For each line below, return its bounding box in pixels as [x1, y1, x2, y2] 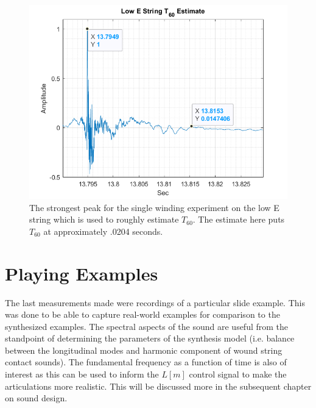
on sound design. [5, 392, 68, 404]
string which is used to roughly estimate [29, 213, 179, 226]
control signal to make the [189, 368, 287, 381]
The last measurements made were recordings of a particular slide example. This [5, 296, 305, 309]
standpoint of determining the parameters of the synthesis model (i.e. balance [5, 332, 295, 345]
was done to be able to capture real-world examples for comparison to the [5, 308, 280, 321]
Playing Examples [5, 260, 158, 285]
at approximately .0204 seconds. [43, 224, 163, 237]
